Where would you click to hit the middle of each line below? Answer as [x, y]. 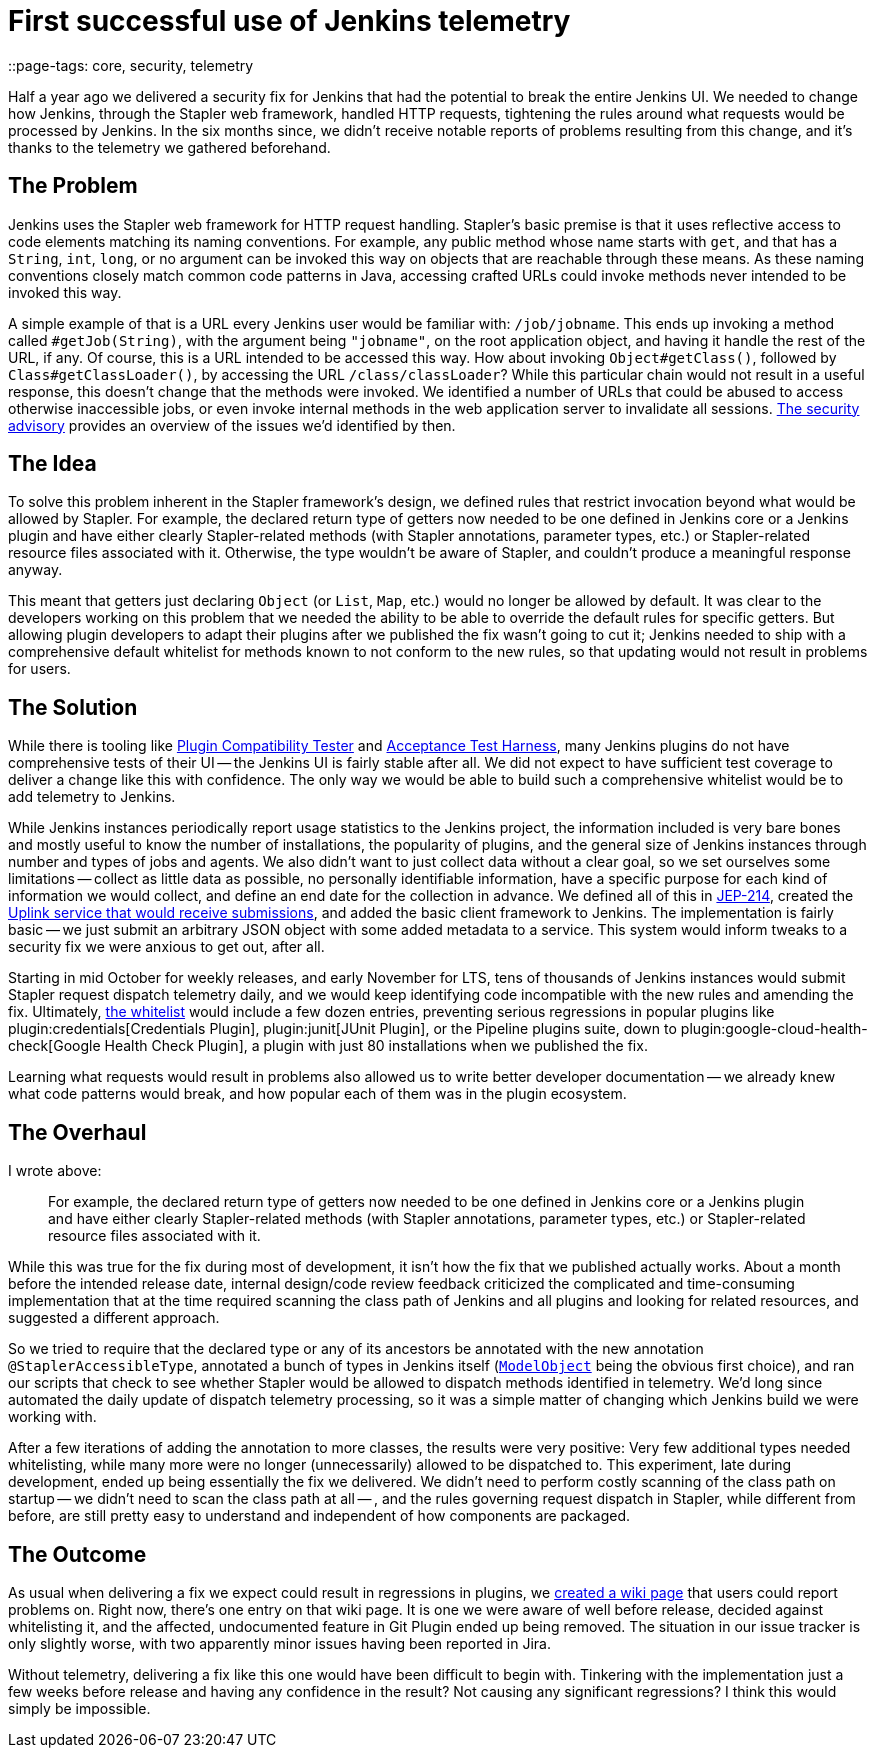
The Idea [52, 464]
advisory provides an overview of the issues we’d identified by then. [232, 425]
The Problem [73, 186]
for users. [39, 669]
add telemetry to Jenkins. [92, 797]
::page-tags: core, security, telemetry [131, 65]
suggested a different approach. [114, 1318]
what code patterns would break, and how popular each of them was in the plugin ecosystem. [317, 1094]
